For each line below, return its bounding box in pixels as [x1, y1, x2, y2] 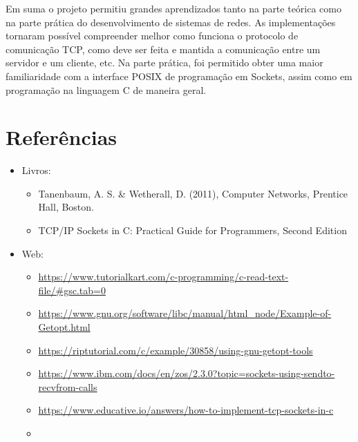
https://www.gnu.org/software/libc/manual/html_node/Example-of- [38, 306, 332, 320]
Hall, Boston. [38, 200, 94, 214]
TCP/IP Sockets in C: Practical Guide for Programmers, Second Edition [38, 223, 347, 238]
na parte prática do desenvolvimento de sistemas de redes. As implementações [6, 15, 336, 29]
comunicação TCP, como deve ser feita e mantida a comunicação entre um [6, 41, 321, 56]
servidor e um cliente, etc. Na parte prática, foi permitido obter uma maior [6, 55, 323, 70]
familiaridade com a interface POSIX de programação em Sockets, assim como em [6, 68, 352, 83]
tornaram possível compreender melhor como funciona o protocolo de [6, 28, 299, 43]
